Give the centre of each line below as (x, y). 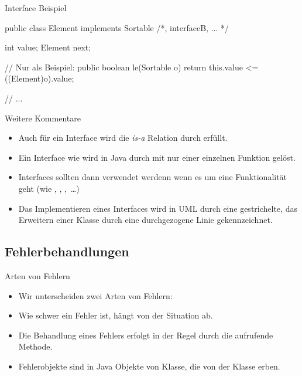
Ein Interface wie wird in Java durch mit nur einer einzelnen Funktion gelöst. (157, 157)
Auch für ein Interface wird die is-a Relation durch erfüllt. (123, 138)
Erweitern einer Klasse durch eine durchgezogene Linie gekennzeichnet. (145, 220)
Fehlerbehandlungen (67, 251)
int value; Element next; (48, 47)
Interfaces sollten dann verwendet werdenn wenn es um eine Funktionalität (153, 177)
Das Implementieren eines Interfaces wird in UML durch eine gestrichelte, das (158, 208)
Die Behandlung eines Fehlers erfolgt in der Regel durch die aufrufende (146, 335)
